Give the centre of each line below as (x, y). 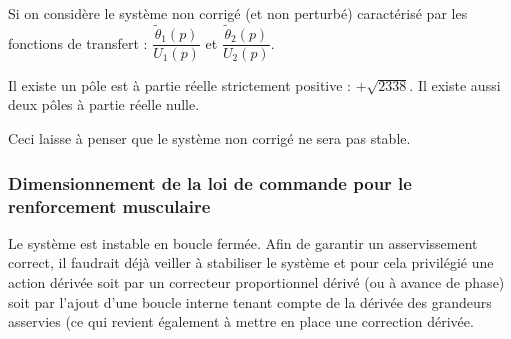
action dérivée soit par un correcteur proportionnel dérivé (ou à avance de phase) (256, 281)
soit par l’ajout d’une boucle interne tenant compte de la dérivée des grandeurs (250, 301)
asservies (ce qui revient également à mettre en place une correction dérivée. (241, 321)
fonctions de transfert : (78, 42)
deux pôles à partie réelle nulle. (104, 104)
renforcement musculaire (109, 205)
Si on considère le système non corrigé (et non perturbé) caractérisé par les (238, 13)
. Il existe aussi (455, 84)
